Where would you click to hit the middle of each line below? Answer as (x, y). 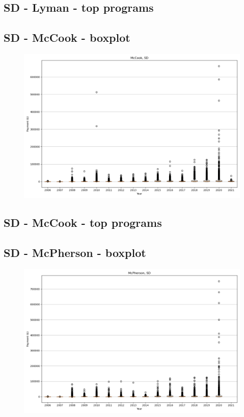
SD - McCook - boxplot (67, 37)
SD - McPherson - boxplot (75, 253)
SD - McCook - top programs (83, 223)
